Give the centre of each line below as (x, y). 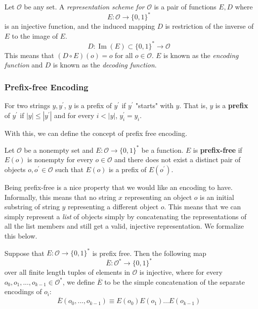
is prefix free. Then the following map (149, 253)
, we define (79, 281)
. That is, (193, 105)
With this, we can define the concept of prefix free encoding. (96, 133)
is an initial (217, 197)
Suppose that (24, 253)
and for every (74, 115)
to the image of (35, 35)
